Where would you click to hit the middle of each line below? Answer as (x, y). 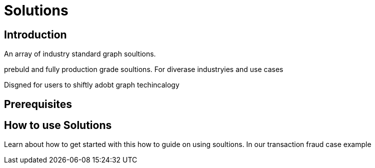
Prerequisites (38, 104)
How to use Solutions (58, 125)
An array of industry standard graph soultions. (80, 54)
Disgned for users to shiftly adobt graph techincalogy (92, 85)
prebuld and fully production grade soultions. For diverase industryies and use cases (144, 69)
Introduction (35, 34)
